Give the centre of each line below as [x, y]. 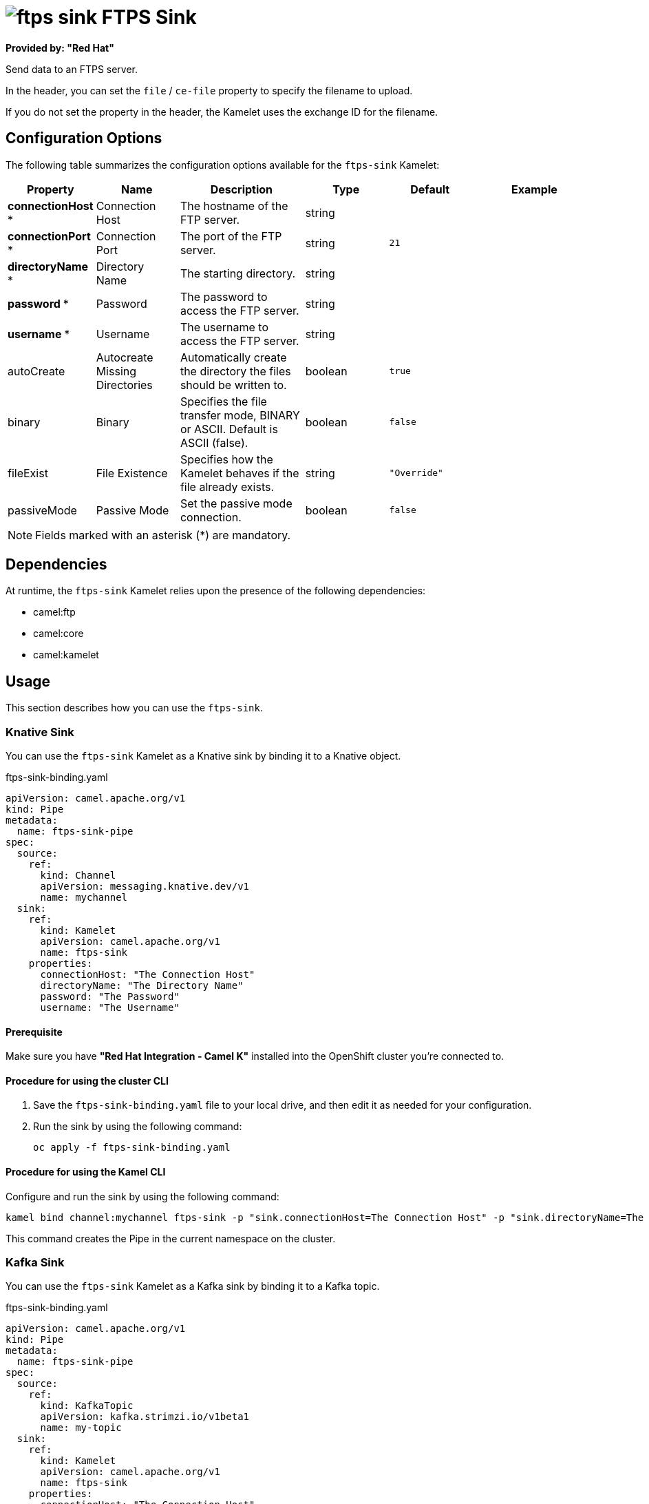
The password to [224, 296]
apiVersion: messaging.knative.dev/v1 [145, 887]
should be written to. [233, 385]
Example [534, 189]
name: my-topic [81, 1428]
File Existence [132, 473]
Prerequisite [34, 1032]
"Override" [416, 473]
